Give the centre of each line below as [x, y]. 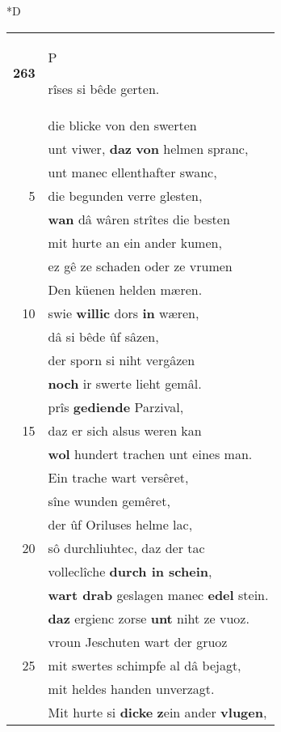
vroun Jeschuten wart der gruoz [138, 641]
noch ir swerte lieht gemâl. [125, 383]
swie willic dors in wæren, [124, 313]
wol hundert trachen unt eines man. [150, 453]
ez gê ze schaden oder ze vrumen [140, 266]
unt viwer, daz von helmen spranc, [148, 148]
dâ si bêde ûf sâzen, [103, 336]
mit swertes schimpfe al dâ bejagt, [145, 665]
